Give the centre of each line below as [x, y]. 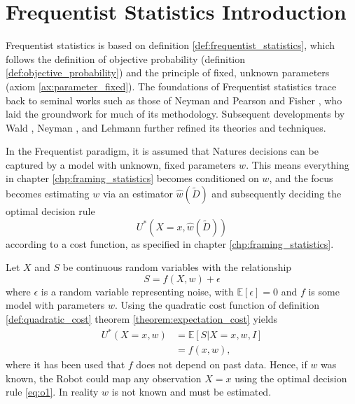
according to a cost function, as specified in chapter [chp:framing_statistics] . [170, 243]
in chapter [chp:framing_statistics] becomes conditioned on [132, 178]
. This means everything [298, 164]
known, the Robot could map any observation [104, 378]
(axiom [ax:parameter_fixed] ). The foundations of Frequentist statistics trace [171, 86]
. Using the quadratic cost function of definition [217, 305]
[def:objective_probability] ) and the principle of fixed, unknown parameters [168, 72]
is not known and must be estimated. [192, 392]
